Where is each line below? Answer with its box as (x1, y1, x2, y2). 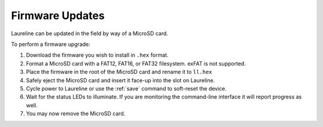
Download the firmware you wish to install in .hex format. (26, 51, 169, 59)
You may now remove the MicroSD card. (26, 110, 126, 117)
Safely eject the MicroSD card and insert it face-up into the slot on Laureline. (26, 76, 215, 83)
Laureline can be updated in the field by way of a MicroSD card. (11, 30, 169, 37)
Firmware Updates (11, 9, 105, 22)
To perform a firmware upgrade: (11, 41, 91, 48)
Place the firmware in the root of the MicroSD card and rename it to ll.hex (26, 69, 212, 76)
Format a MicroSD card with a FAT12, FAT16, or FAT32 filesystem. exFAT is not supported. (26, 60, 246, 67)
